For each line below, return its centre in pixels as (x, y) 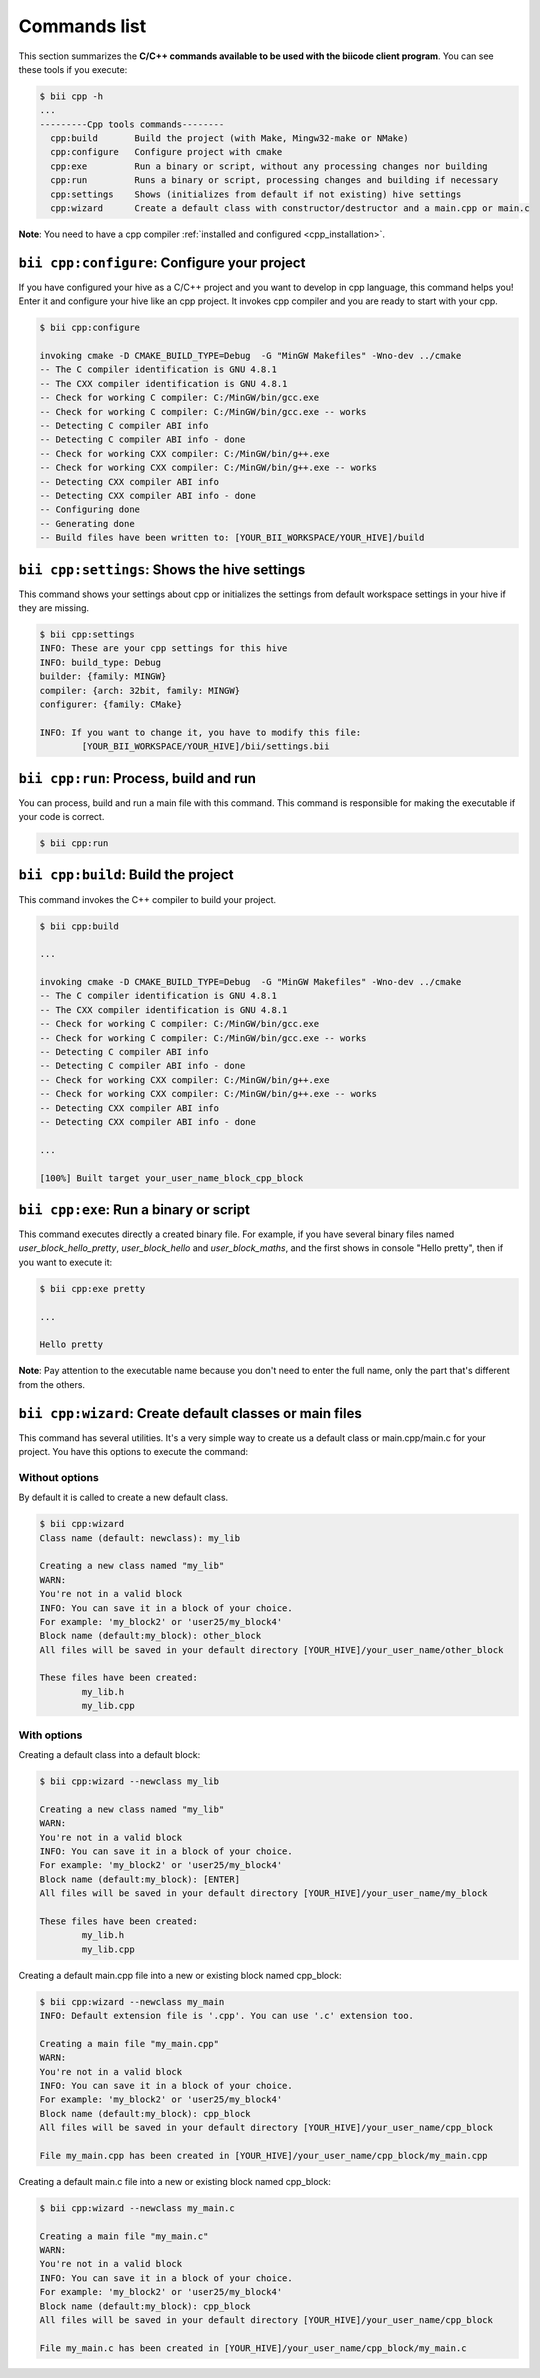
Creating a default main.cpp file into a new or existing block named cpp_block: (180, 1975)
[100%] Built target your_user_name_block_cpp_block (171, 1178)
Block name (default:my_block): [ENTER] (139, 1879)
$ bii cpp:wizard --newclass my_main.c (137, 2208)
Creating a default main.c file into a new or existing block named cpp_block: (175, 2181)
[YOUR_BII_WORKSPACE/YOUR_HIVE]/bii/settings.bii (205, 746)
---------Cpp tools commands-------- (132, 124)
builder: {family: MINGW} (103, 676)
